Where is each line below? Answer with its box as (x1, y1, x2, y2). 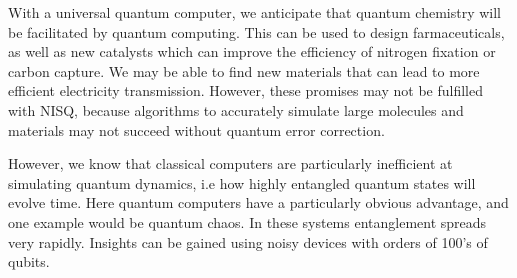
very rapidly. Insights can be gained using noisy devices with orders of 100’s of (8, 231, 488, 252)
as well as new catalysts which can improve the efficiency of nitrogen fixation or (8, 41, 496, 62)
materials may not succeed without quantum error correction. (8, 119, 385, 140)
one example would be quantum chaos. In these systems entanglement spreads (8, 211, 487, 232)
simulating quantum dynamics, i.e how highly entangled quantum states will (8, 172, 476, 193)
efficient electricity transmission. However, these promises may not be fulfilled (8, 80, 484, 101)
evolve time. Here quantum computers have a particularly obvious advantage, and (8, 192, 509, 213)
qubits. (8, 251, 50, 272)
